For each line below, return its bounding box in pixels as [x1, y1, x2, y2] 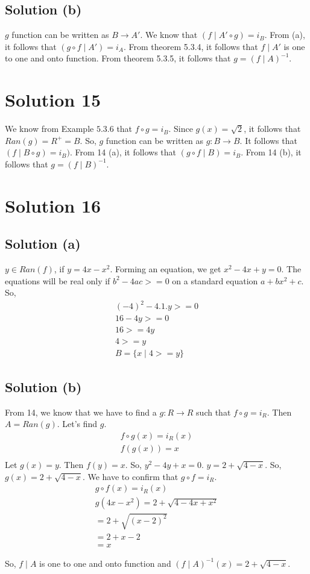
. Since [168, 122, 193, 135]
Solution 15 [5, 87, 101, 112]
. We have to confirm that [82, 470, 179, 482]
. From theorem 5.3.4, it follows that [123, 40, 258, 52]
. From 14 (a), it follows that [69, 146, 177, 158]
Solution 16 [5, 193, 101, 217]
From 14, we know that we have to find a [5, 405, 157, 418]
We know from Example [5, 122, 94, 135]
